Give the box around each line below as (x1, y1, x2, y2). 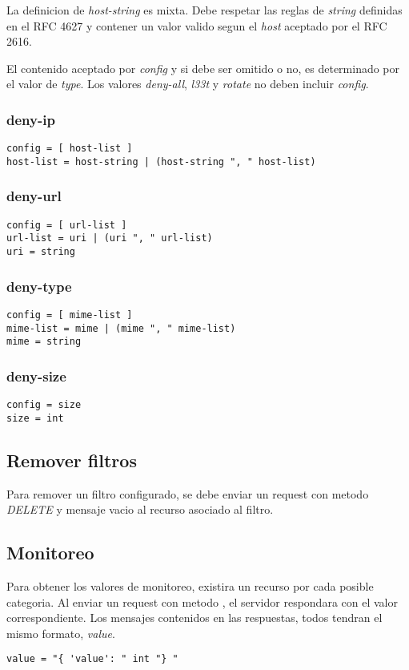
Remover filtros (6, 447, 137, 472)
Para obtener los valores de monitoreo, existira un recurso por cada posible (6, 578, 374, 594)
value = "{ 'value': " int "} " (6, 653, 178, 665)
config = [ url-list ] (6, 219, 127, 231)
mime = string (6, 336, 82, 348)
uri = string (6, 246, 75, 258)
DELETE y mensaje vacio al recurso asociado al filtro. (6, 501, 274, 518)
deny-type (6, 276, 72, 296)
